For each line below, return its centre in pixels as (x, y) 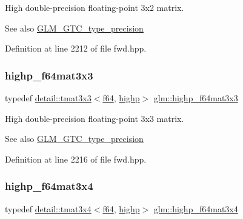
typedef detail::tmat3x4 (48, 208)
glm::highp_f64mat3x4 (196, 208)
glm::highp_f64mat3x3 (196, 98)
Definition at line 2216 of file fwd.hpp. (76, 159)
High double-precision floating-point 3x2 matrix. (95, 7)
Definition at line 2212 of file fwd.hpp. (76, 48)
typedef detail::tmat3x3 (48, 98)
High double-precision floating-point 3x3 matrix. (95, 118)
